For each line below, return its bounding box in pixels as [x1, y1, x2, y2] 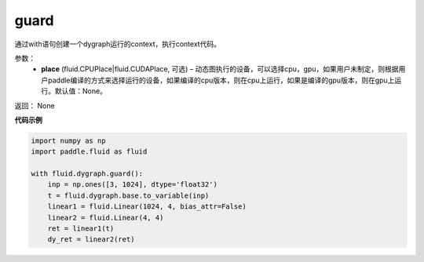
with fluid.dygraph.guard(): [31, 169, 144, 178]
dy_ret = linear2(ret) [47, 235, 135, 244]
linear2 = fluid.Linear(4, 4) [47, 213, 164, 222]
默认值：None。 [54, 86, 108, 96]
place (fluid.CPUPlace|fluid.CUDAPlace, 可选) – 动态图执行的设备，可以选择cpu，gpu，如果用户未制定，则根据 [41, 64, 399, 74]
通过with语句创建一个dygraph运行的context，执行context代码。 [14, 39, 221, 49]
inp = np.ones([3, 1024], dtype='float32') [47, 180, 217, 189]
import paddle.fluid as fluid [31, 147, 148, 156]
